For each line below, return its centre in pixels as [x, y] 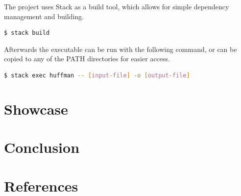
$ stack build [27, 33]
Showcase [36, 109]
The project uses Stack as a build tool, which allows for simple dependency [117, 6]
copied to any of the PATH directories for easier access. [87, 59]
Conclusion [42, 147]
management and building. [44, 16]
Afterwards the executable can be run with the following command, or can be [120, 49]
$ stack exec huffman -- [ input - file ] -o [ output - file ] [97, 75]
